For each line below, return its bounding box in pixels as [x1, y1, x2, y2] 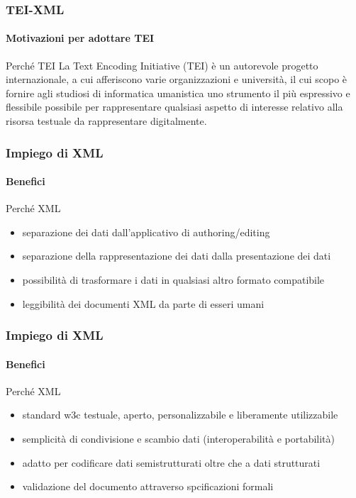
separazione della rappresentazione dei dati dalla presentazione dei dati [22, 248, 331, 263]
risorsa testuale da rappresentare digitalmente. [6, 114, 207, 128]
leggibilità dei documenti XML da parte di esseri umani [22, 296, 265, 311]
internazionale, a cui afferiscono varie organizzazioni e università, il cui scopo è [6, 72, 347, 87]
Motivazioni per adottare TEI [6, 31, 155, 45]
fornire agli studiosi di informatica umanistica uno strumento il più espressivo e [6, 85, 350, 100]
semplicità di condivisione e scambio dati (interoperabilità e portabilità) [22, 431, 335, 446]
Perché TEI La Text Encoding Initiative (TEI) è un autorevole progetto [6, 57, 318, 72]
